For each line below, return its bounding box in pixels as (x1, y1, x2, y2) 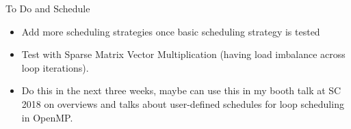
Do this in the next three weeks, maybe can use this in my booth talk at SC (21, 83, 341, 98)
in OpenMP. (21, 110, 73, 124)
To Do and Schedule (5, 1, 90, 15)
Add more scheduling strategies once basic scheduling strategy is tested (21, 24, 320, 38)
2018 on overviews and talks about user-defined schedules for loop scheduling (21, 96, 344, 111)
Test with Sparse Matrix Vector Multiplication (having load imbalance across (21, 47, 346, 61)
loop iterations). (21, 60, 89, 74)
